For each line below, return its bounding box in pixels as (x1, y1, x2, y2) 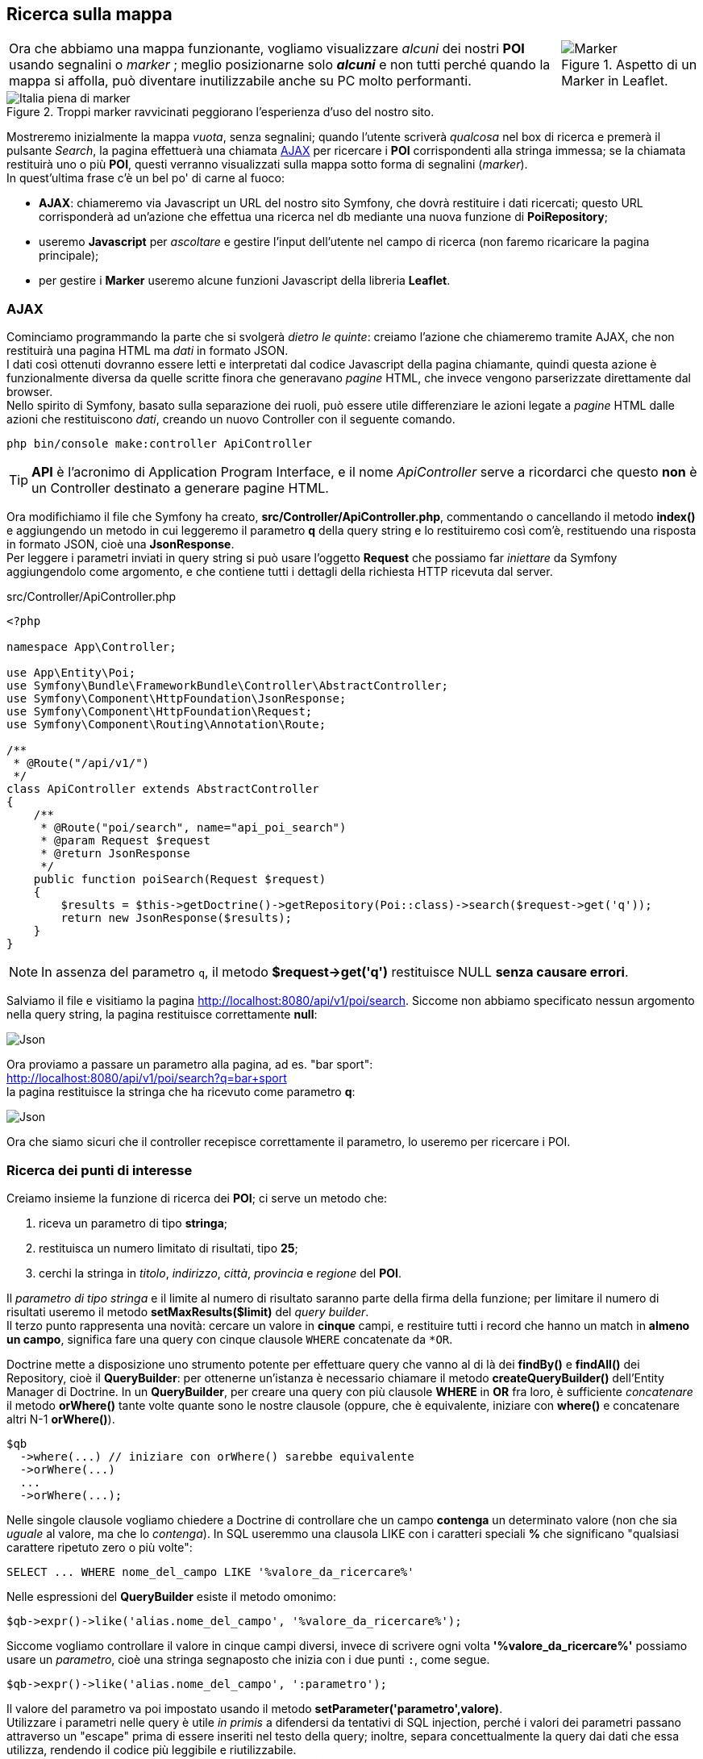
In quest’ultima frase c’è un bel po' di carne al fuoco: (6, 171, 285, 185)
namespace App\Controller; (6, 640, 177, 654)
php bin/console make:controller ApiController (6, 437, 313, 451)
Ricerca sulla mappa (6, 4, 173, 24)
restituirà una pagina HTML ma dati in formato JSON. (6, 344, 289, 358)
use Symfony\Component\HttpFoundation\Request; (6, 705, 313, 719)
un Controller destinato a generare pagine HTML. (31, 480, 329, 497)
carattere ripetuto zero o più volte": (6, 1540, 193, 1554)
